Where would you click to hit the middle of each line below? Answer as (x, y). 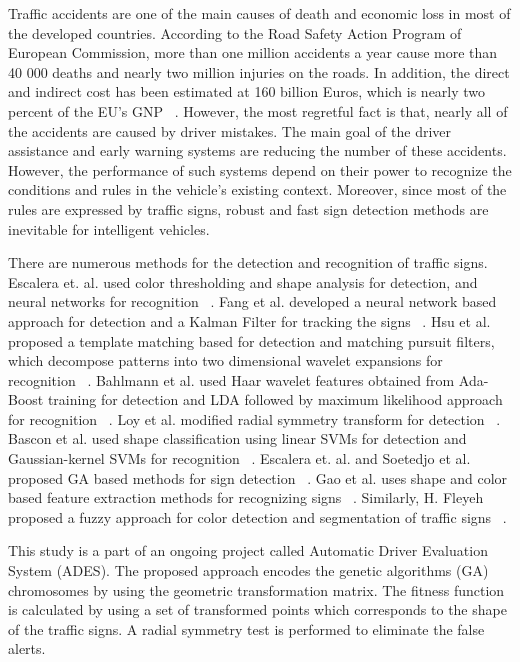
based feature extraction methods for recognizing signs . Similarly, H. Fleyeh (246, 497)
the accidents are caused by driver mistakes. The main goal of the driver (230, 130)
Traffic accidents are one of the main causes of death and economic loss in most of (259, 13)
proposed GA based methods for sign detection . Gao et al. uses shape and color (258, 477)
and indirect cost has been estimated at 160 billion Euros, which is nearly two (247, 91)
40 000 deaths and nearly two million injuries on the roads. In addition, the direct (259, 71)
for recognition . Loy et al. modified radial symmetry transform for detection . (254, 418)
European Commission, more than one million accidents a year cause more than (253, 52)
